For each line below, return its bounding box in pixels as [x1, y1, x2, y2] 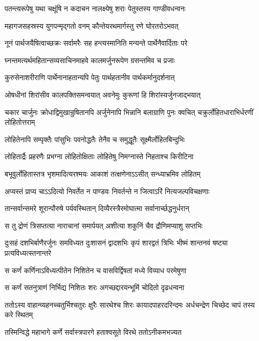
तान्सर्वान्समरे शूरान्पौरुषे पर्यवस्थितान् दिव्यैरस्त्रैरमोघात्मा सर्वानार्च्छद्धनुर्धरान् [5, 203, 189, 214]
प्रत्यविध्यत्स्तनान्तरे [5, 247, 51, 258]
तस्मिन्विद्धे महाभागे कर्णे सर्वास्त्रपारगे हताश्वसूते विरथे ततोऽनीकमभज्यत [5, 326, 182, 337]
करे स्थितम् [5, 309, 33, 320]
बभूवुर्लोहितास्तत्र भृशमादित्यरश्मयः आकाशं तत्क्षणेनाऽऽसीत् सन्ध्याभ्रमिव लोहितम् [5, 168, 201, 179]
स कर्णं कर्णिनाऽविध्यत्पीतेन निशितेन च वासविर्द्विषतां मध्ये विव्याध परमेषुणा [5, 264, 186, 275]
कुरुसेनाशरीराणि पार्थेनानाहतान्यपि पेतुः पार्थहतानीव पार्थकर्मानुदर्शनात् [5, 72, 175, 83]
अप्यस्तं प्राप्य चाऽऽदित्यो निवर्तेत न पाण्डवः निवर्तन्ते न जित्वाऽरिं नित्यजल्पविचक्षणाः [5, 185, 210, 196]
